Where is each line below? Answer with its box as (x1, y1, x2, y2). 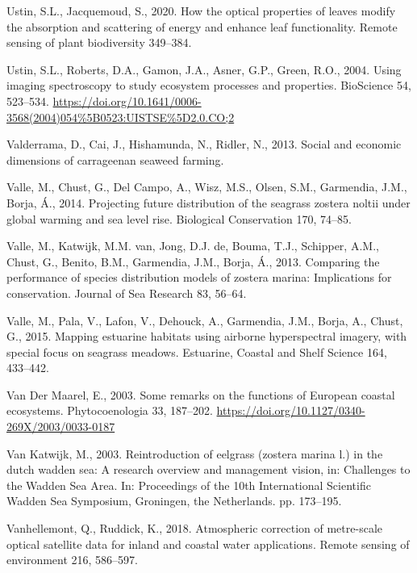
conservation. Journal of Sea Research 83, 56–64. (6, 284, 247, 301)
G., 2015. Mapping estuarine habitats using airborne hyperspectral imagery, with (6, 328, 407, 345)
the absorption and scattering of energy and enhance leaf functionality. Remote (6, 18, 398, 35)
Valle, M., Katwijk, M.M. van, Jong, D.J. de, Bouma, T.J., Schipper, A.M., (6, 237, 379, 254)
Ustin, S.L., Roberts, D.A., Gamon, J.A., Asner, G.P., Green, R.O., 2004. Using (6, 61, 402, 77)
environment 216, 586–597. (6, 551, 138, 568)
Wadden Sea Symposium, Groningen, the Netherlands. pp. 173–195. (6, 492, 342, 509)
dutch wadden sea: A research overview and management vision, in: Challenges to (6, 461, 411, 478)
